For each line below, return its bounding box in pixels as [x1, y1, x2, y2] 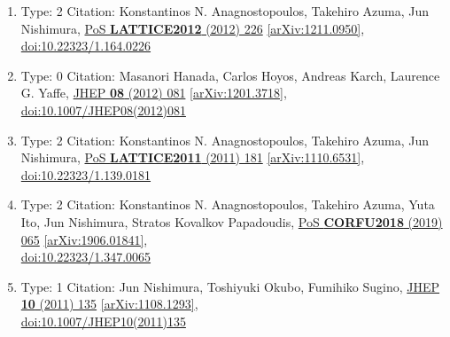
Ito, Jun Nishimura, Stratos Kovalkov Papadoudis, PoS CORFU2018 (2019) [20, 212, 443, 231]
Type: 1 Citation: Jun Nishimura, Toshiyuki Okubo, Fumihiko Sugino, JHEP [20, 277, 440, 295]
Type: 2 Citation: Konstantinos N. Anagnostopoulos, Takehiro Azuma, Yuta [20, 195, 435, 214]
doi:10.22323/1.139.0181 [20, 165, 151, 184]
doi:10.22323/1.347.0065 [20, 247, 151, 266]
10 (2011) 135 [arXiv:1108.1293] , [20, 294, 198, 313]
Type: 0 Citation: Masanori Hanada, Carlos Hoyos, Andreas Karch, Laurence [20, 66, 440, 84]
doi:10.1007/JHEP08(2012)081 [20, 100, 186, 119]
